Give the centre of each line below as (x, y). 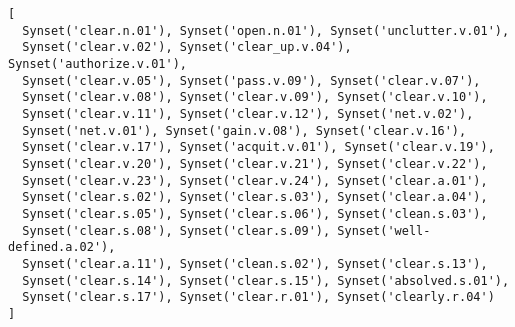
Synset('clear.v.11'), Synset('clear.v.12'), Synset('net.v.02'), (248, 113)
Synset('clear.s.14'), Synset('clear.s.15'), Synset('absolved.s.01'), (266, 280)
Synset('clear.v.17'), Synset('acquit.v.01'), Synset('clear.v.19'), (258, 147)
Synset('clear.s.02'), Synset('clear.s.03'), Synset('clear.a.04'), (255, 197)
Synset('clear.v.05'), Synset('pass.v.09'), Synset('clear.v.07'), (251, 80)
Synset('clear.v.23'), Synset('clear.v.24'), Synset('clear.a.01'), (255, 180)
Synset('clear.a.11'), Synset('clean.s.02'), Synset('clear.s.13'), (255, 263)
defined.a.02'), (62, 247)
